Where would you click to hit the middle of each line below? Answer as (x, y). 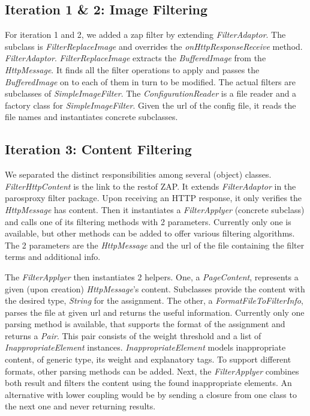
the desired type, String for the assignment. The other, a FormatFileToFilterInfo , (154, 300)
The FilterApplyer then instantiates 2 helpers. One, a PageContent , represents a (152, 276)
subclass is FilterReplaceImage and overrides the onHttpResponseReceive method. (154, 46)
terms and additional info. (53, 257)
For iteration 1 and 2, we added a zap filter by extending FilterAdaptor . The (145, 35)
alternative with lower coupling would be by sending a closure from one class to (151, 394)
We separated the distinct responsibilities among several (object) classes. (138, 174)
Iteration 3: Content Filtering (98, 149)
